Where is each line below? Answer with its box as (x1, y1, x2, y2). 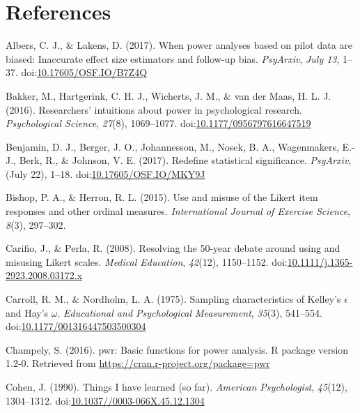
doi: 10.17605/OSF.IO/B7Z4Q (21, 65, 148, 80)
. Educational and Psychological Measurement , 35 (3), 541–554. (57, 305, 322, 320)
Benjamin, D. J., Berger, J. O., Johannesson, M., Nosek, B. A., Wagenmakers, (6, 139, 339, 153)
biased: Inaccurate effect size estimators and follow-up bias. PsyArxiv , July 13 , (6, 51, 340, 66)
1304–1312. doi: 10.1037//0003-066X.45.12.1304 (6, 393, 205, 407)
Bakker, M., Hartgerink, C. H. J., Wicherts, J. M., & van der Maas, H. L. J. (6, 88, 331, 103)
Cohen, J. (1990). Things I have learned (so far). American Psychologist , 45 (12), (6, 380, 347, 393)
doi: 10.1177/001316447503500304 (6, 319, 146, 333)
